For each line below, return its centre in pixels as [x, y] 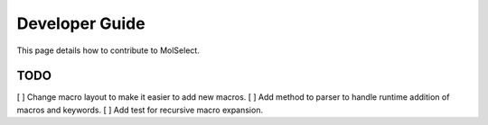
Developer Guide [81, 23]
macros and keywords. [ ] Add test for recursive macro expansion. [140, 110]
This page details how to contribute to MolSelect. [108, 50]
